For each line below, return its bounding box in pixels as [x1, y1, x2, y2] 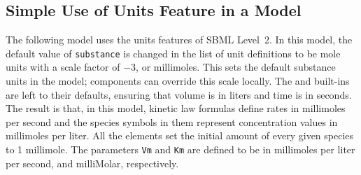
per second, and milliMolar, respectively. [6, 155, 179, 170]
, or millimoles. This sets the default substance [136, 59, 336, 74]
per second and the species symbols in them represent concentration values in [6, 114, 338, 129]
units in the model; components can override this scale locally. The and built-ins [6, 73, 350, 88]
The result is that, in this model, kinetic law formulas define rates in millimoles [6, 101, 346, 115]
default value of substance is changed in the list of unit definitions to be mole [6, 45, 341, 60]
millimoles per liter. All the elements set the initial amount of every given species [6, 128, 354, 143]
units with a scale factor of [6, 59, 120, 74]
